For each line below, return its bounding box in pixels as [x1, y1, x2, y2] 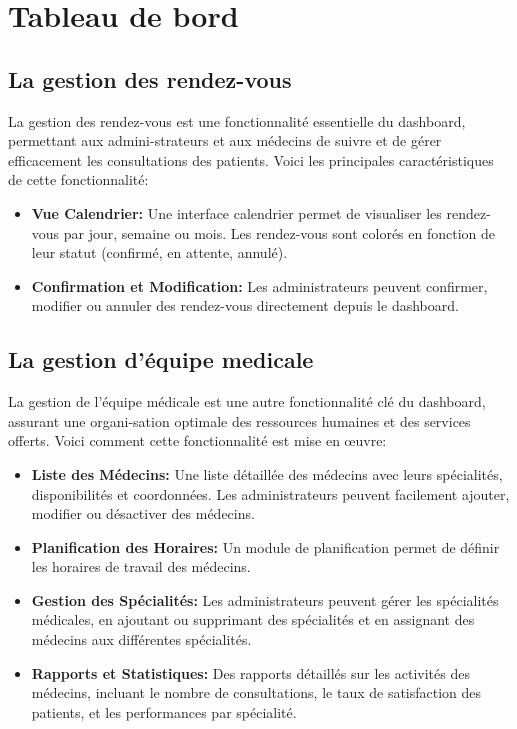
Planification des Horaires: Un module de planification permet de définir [31, 536, 500, 557]
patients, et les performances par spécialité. [31, 701, 297, 722]
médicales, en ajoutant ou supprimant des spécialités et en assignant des [31, 609, 475, 630]
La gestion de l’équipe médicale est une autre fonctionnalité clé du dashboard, [8, 391, 486, 412]
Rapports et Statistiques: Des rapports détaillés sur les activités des [31, 662, 470, 683]
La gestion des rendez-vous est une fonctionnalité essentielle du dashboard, [8, 110, 466, 131]
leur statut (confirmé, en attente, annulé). [31, 242, 288, 263]
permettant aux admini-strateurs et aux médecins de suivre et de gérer [8, 130, 442, 151]
